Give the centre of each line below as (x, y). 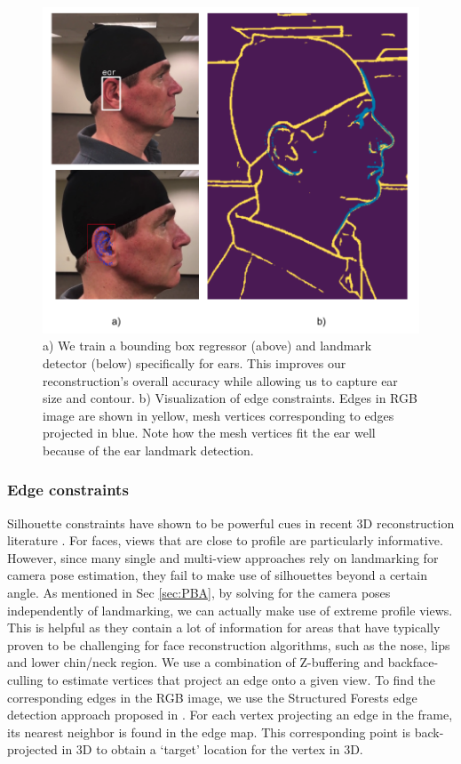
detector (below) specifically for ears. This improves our (195, 362)
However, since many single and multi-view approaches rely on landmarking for (223, 557)
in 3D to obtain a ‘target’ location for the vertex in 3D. (212, 749)
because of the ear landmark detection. (148, 450)
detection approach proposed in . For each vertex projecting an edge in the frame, (230, 715)
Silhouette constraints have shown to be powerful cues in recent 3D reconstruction (231, 523)
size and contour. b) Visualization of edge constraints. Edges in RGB (230, 398)
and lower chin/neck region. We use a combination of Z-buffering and (196, 662)
